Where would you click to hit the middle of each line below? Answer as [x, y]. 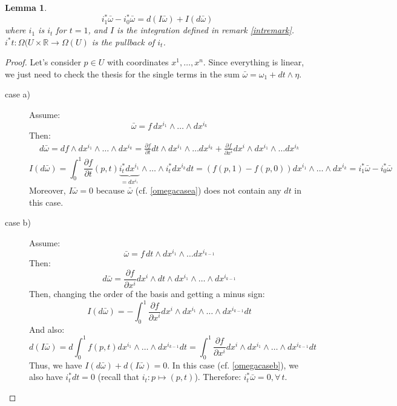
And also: [47, 329]
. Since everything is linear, [254, 62]
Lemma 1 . [26, 7]
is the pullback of [123, 41]
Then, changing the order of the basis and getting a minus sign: [147, 293]
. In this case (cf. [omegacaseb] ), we [233, 365]
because [110, 190]
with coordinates [138, 62]
